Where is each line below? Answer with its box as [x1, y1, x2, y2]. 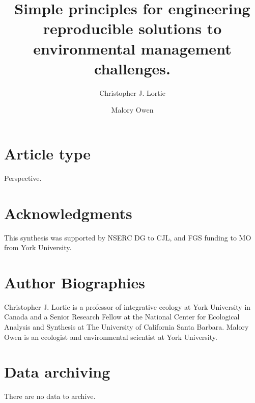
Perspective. [4, 172, 42, 183]
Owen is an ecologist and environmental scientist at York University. [4, 331, 217, 342]
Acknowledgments [4, 202, 132, 223]
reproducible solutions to [43, 18, 222, 39]
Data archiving [4, 361, 110, 382]
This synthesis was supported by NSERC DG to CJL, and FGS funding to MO [4, 232, 251, 243]
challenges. [94, 58, 171, 78]
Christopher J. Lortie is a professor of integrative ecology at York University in [4, 301, 251, 312]
